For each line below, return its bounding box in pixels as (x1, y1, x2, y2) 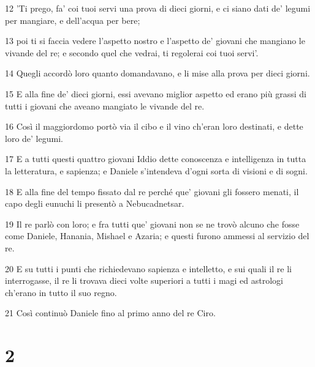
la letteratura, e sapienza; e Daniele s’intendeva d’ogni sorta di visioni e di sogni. (5, 164, 308, 177)
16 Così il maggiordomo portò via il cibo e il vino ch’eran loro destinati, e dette (5, 120, 303, 133)
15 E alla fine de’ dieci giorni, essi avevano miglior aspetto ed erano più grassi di (5, 87, 306, 100)
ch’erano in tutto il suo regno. (5, 286, 117, 298)
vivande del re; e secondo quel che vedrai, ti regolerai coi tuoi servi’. (5, 46, 259, 59)
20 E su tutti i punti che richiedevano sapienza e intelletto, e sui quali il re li (5, 262, 292, 275)
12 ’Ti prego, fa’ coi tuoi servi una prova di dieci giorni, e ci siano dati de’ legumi (5, 2, 311, 14)
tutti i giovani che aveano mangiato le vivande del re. (5, 99, 205, 112)
